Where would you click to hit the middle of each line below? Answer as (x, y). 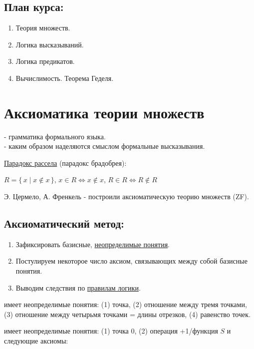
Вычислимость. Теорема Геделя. (65, 78)
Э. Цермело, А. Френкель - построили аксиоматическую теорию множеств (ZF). (127, 196)
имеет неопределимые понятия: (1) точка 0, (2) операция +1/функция (111, 331)
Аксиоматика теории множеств (104, 112)
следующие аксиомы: (36, 341)
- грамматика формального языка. (55, 136)
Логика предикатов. (45, 61)
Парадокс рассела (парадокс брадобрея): (65, 163)
